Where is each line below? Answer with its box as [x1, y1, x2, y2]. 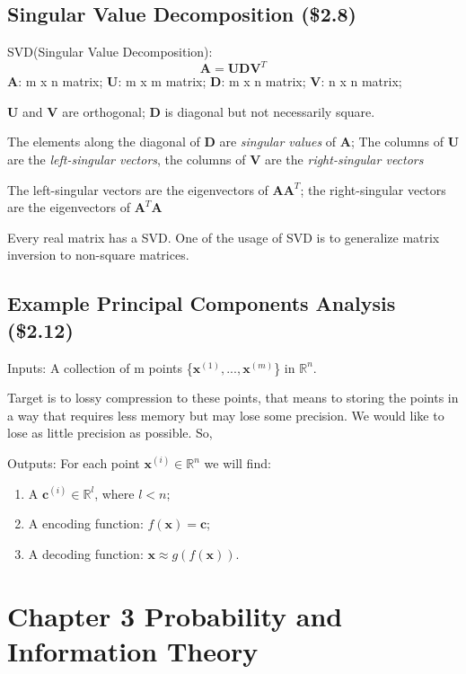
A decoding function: [28, 544, 144, 563]
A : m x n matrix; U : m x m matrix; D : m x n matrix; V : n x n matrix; [7, 72, 402, 91]
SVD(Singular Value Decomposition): [7, 42, 213, 61]
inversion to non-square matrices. [7, 245, 189, 264]
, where [94, 483, 135, 502]
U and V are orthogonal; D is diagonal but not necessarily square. [7, 102, 375, 120]
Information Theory [7, 632, 259, 669]
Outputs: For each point [7, 454, 140, 473]
